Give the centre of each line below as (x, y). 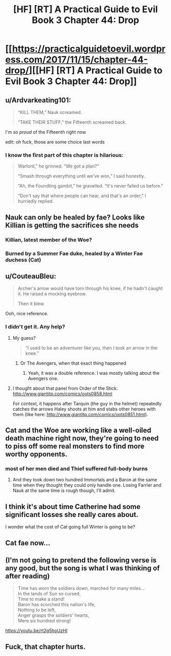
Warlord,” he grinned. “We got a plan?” (58, 166)
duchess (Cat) (23, 260)
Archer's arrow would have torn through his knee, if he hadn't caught (90, 288)
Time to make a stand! (41, 599)
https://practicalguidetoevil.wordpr (89, 49)
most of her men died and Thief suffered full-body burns (77, 469)
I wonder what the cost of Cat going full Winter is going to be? (70, 527)
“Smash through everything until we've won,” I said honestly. (81, 176)
